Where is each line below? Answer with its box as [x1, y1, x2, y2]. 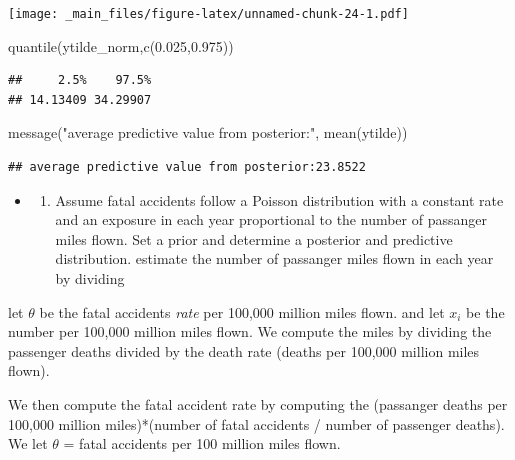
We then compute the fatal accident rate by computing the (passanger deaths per [8, 393, 508, 414]
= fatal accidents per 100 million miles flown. [63, 433, 341, 454]
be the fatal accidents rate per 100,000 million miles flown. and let [39, 301, 445, 322]
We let [8, 433, 48, 454]
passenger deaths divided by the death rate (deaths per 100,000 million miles [8, 340, 480, 361]
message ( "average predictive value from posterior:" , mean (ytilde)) [8, 122, 408, 143]
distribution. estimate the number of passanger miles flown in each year [55, 248, 494, 269]
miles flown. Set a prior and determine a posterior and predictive [55, 228, 453, 249]
